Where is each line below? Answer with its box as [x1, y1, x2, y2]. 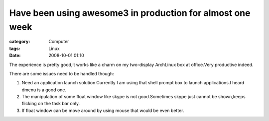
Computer [48, 39, 69, 45]
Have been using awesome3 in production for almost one [9, 7, 251, 18]
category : [9, 39, 30, 45]
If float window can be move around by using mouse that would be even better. [21, 107, 184, 114]
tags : [9, 45, 20, 52]
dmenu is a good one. [21, 87, 67, 93]
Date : [9, 53, 21, 59]
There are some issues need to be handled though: [9, 70, 114, 76]
